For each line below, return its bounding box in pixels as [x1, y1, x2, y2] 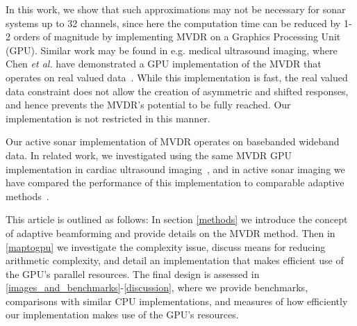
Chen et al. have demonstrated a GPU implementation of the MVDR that [6, 56, 322, 71]
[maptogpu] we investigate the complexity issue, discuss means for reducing [6, 239, 326, 254]
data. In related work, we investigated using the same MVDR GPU [6, 147, 292, 162]
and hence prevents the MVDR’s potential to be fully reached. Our [6, 97, 291, 112]
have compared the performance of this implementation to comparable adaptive [6, 175, 344, 190]
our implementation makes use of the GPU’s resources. [6, 307, 239, 322]
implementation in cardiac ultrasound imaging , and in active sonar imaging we [6, 161, 345, 176]
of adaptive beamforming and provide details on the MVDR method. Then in [6, 225, 335, 240]
